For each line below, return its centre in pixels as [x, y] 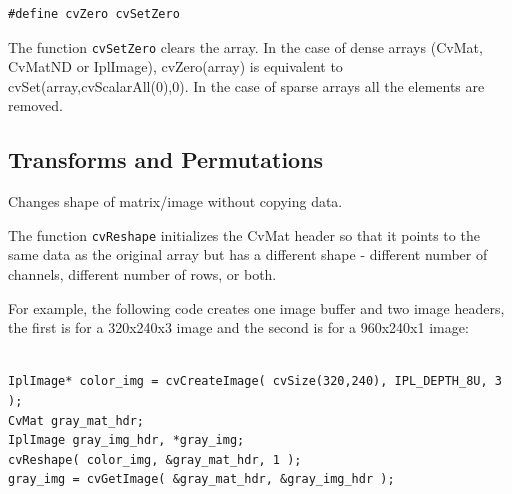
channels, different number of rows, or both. [142, 274]
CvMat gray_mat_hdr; [76, 420]
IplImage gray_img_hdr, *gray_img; [126, 440]
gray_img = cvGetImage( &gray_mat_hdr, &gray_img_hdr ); [201, 479]
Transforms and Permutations [166, 159]
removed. [35, 105]
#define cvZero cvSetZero [94, 14]
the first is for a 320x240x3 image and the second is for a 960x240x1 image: [238, 327]
